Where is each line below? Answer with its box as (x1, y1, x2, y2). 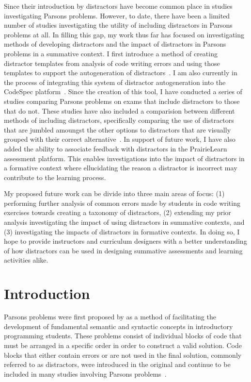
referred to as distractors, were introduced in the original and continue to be (4, 359, 231, 369)
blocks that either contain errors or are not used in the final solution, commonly (4, 349, 242, 360)
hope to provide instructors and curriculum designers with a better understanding (4, 236, 247, 246)
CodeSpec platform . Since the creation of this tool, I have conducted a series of (4, 86, 242, 97)
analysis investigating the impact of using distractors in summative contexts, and (4, 217, 245, 227)
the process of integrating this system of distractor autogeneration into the (4, 77, 226, 87)
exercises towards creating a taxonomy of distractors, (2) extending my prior (4, 207, 231, 217)
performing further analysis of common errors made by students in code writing (4, 198, 240, 208)
